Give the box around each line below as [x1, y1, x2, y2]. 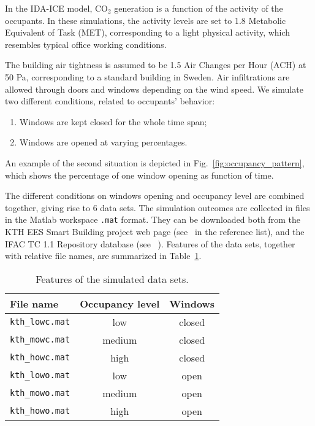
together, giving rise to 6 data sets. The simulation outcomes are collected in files [5, 201, 310, 214]
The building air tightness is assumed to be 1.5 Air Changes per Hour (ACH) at [5, 58, 306, 71]
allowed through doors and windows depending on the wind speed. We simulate [5, 82, 303, 95]
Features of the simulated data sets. [36, 271, 189, 286]
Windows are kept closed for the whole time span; [19, 115, 207, 128]
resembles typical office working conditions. [5, 37, 167, 50]
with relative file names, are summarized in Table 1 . [5, 249, 202, 262]
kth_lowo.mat [10, 370, 70, 381]
